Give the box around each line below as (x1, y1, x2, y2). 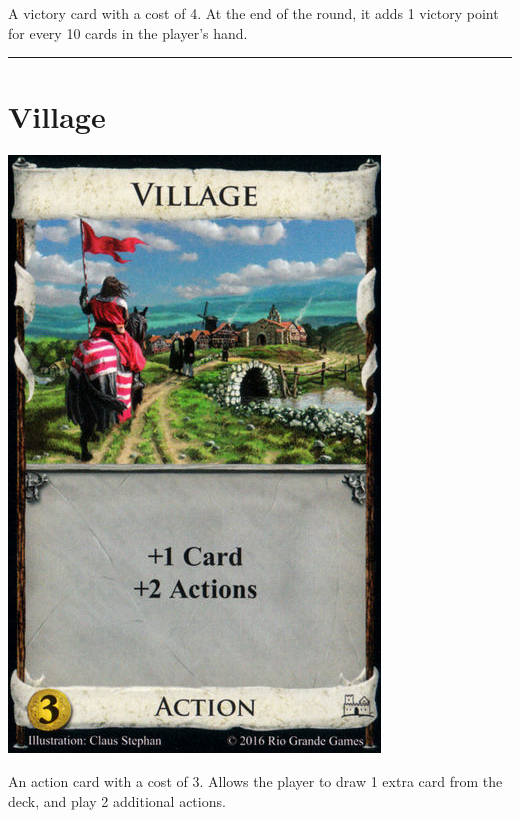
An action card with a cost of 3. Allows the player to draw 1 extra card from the (8, 770, 503, 791)
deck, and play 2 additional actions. (8, 790, 226, 811)
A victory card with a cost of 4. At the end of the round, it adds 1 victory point (8, 3, 499, 23)
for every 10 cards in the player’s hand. (8, 22, 248, 43)
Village (8, 96, 106, 137)
